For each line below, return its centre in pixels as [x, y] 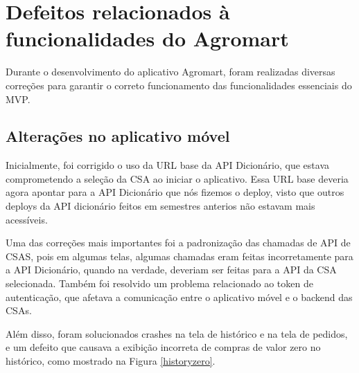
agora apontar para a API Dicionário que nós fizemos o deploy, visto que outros [175, 192]
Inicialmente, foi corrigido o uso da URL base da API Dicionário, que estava [167, 165]
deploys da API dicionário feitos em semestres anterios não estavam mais [160, 206]
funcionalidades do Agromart [147, 38]
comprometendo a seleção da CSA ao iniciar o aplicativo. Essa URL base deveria [177, 178]
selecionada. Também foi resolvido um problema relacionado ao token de [159, 283]
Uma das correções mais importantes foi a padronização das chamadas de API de [178, 243]
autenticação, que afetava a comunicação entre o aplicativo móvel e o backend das [179, 297]
